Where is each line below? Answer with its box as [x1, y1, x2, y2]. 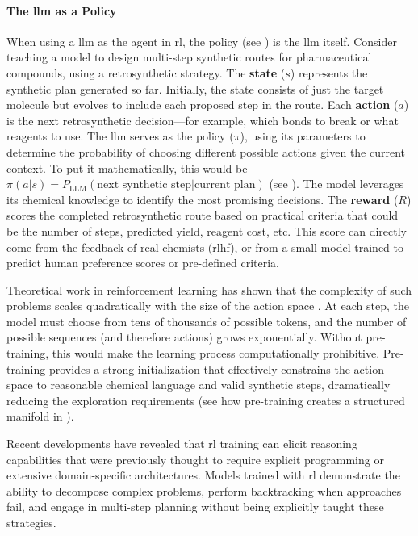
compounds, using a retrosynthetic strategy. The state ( [6, 64, 286, 81]
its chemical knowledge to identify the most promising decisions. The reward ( [6, 191, 399, 207]
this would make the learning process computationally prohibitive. [52, 345, 380, 362]
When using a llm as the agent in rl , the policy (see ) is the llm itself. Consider [6, 32, 397, 49]
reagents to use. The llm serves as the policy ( [6, 128, 234, 144]
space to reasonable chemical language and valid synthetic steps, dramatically [6, 376, 391, 393]
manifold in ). [6, 408, 74, 425]
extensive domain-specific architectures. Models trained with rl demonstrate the [6, 467, 400, 484]
